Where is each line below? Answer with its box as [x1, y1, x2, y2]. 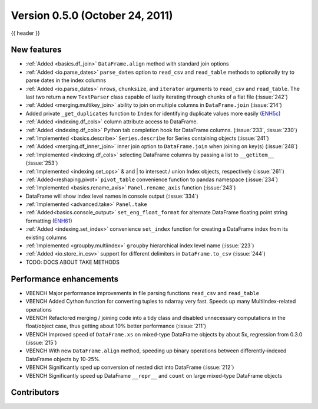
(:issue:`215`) [25, 339, 57, 346]
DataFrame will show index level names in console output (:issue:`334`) [25, 192, 198, 199]
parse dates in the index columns [25, 77, 106, 84]
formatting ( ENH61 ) [25, 217, 73, 224]
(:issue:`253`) [25, 159, 58, 166]
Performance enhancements [11, 274, 119, 284]
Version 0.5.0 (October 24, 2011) [11, 9, 173, 22]
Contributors [11, 387, 59, 398]
